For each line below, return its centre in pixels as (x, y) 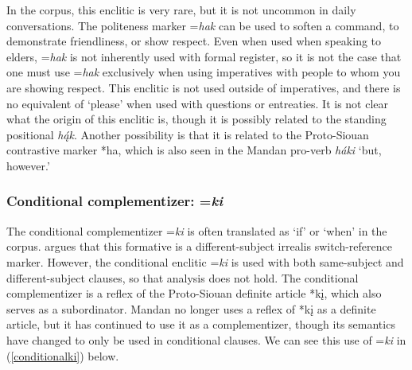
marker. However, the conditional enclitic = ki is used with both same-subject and (205, 261)
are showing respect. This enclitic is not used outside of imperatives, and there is (204, 87)
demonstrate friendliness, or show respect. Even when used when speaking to (194, 41)
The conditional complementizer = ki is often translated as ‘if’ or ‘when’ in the (197, 230)
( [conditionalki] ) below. (63, 355)
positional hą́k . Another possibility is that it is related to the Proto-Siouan (188, 134)
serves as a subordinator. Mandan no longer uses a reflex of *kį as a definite (191, 308)
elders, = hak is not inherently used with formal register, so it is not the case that (204, 56)
